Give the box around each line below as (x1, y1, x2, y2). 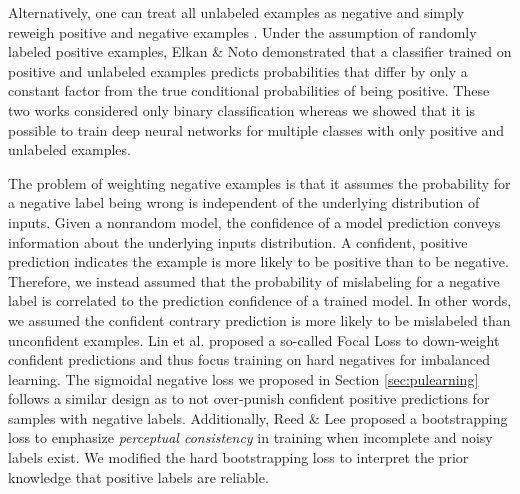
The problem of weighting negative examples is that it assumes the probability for (8, 172, 511, 193)
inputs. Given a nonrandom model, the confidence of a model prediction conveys (8, 211, 501, 232)
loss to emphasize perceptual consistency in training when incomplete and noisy (8, 427, 493, 448)
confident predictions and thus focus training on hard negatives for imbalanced (8, 349, 490, 370)
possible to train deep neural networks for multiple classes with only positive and (8, 119, 505, 140)
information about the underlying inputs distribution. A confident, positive (8, 231, 468, 252)
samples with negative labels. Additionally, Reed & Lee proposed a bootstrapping (8, 407, 508, 428)
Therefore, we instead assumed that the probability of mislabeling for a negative (8, 270, 500, 291)
